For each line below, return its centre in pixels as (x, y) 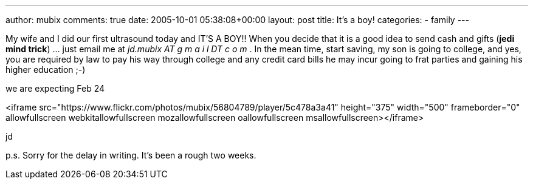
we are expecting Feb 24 (55, 88)
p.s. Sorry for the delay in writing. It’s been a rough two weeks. (131, 155)
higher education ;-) (46, 70)
